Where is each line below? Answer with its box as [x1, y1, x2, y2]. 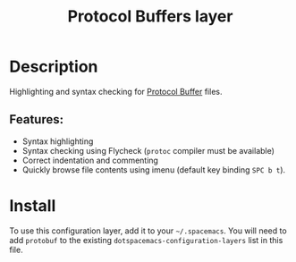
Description [9, 56, 98, 77]
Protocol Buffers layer [67, 6, 233, 27]
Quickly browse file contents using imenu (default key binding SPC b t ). [21, 164, 286, 175]
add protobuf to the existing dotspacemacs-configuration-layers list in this [9, 234, 283, 245]
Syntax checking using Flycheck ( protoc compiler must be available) [21, 145, 275, 156]
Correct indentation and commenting [21, 155, 159, 165]
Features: [9, 112, 64, 127]
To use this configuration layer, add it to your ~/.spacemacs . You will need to [9, 225, 288, 236]
